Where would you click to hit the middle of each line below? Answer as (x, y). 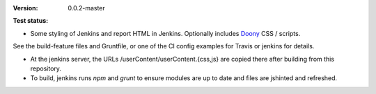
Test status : (31, 21)
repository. (46, 68)
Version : (25, 8)
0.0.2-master (87, 8)
